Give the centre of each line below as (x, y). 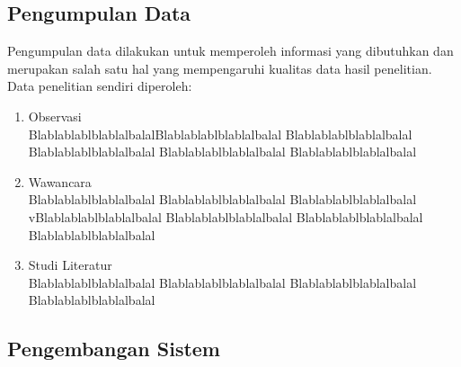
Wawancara (60, 181)
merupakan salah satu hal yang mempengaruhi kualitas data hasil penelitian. (220, 68)
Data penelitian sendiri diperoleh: (100, 86)
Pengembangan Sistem (114, 349)
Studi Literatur (70, 265)
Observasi (55, 116)
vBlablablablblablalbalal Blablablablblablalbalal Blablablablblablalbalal (226, 216)
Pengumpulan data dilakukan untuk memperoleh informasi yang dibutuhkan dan (230, 51)
